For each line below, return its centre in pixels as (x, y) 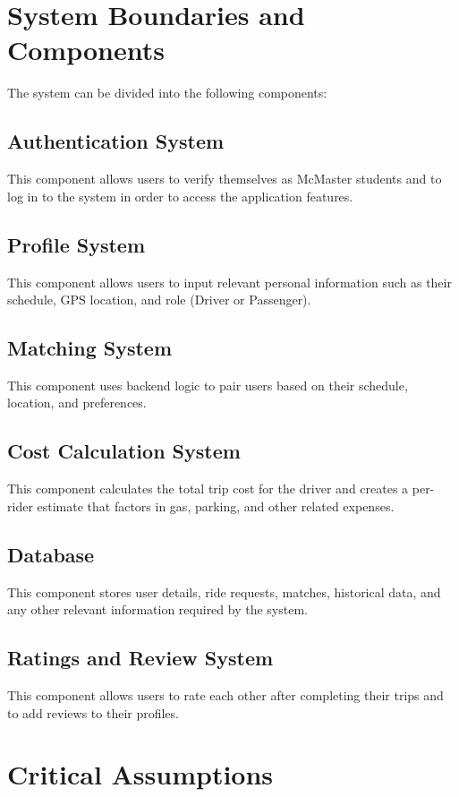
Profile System (76, 244)
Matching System (90, 348)
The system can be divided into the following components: (167, 93)
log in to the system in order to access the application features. (180, 196)
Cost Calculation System (124, 451)
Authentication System (116, 141)
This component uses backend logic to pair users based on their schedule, (208, 385)
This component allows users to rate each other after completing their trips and (225, 695)
